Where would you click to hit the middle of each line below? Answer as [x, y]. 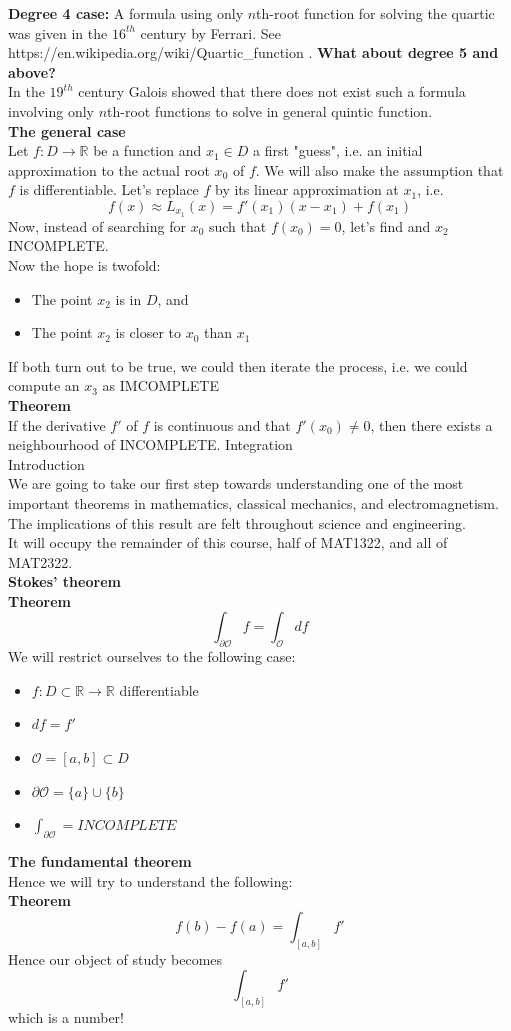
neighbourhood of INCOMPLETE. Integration [150, 444]
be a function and [147, 150]
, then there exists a [431, 424]
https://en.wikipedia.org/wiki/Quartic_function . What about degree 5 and [253, 52]
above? [32, 71]
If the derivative [57, 424]
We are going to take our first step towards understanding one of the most [236, 483]
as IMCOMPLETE [160, 385]
